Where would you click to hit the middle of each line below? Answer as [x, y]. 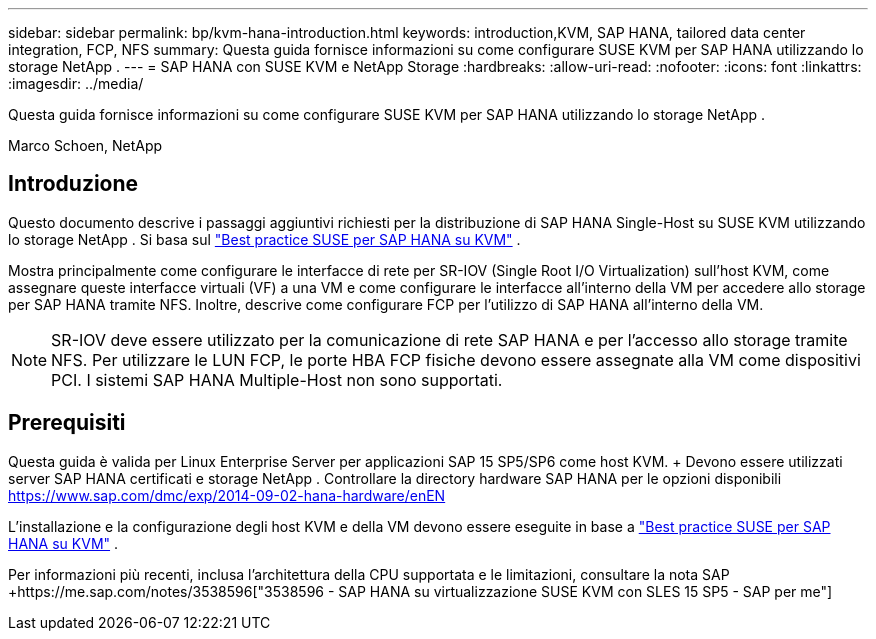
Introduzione [73, 184]
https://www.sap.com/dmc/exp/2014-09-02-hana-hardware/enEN [227, 495]
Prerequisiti [67, 423]
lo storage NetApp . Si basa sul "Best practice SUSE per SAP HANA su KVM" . [264, 239]
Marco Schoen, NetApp [85, 145]
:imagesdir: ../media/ [76, 83]
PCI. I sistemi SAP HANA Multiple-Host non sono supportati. [277, 379]
